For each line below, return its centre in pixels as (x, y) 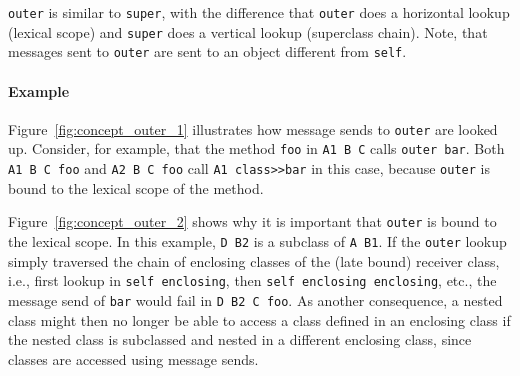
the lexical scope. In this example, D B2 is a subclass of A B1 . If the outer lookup (257, 240)
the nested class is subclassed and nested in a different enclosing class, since (240, 339)
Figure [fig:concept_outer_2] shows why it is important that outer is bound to (252, 221)
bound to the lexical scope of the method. (136, 187)
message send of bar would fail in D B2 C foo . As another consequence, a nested (255, 299)
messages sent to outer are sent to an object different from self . (207, 51)
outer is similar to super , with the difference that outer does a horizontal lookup (259, 12)
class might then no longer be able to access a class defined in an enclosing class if (259, 319)
